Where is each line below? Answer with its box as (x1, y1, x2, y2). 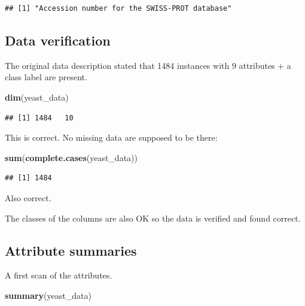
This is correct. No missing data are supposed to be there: (5, 131, 218, 144)
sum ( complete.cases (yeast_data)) (5, 151, 138, 163)
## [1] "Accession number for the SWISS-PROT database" (5, 4, 232, 13)
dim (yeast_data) (5, 90, 69, 103)
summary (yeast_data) (5, 289, 91, 301)
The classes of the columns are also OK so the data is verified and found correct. (5, 211, 301, 224)
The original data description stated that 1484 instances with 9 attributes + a (5, 59, 291, 71)
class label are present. (5, 71, 87, 83)
